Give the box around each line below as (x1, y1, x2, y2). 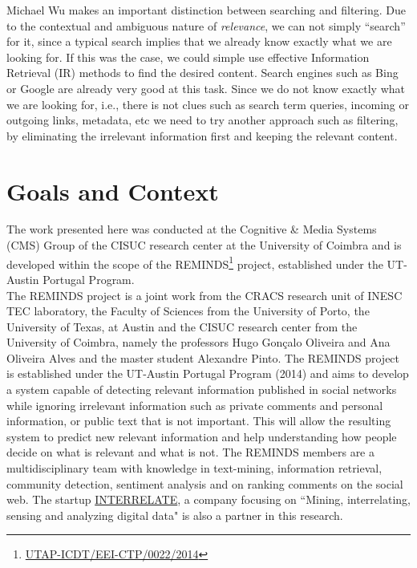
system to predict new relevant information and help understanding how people (6, 428, 397, 444)
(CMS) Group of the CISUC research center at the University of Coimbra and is (6, 237, 402, 254)
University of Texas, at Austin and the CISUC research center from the (6, 318, 358, 335)
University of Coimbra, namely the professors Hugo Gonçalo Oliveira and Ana (6, 334, 391, 351)
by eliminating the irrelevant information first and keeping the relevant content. (6, 127, 398, 144)
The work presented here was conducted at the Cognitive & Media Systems (6, 221, 377, 237)
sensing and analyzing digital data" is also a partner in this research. (6, 506, 343, 523)
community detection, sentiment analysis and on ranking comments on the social (6, 475, 403, 492)
